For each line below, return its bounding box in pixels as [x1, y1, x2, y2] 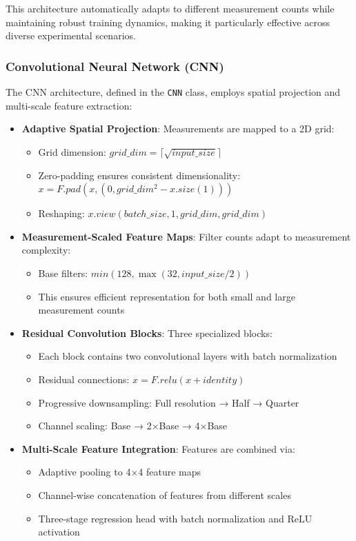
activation [38, 524, 80, 539]
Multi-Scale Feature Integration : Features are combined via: [21, 441, 295, 456]
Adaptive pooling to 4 [38, 465, 131, 479]
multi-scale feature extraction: [6, 98, 132, 112]
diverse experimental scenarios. [6, 28, 136, 43]
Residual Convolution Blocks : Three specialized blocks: [21, 325, 273, 340]
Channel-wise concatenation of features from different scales [38, 487, 291, 502]
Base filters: [38, 265, 88, 280]
